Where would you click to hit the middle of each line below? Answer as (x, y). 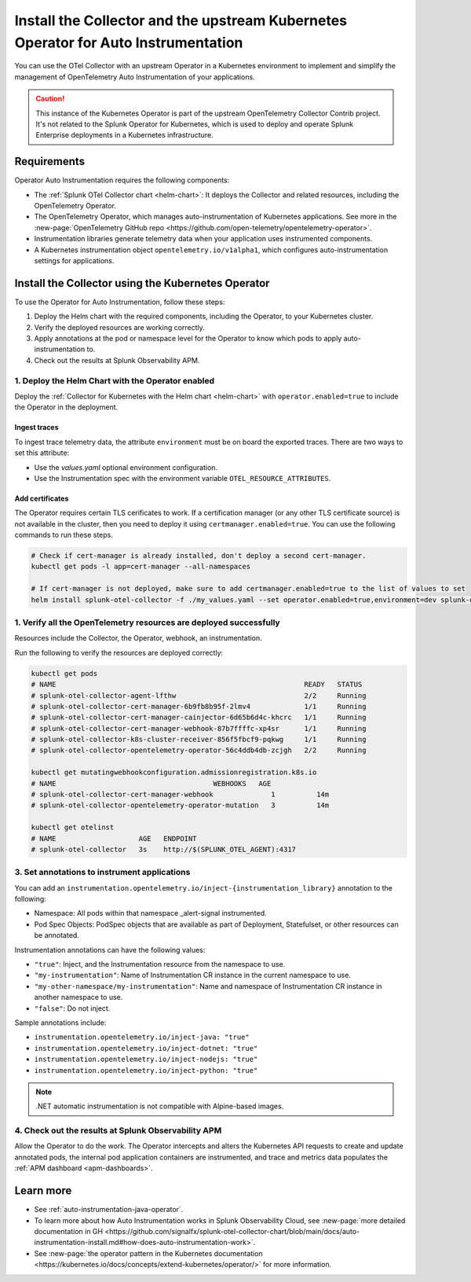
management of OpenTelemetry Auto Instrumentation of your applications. (135, 77)
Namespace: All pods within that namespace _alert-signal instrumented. (150, 913)
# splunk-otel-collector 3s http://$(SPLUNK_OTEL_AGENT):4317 (164, 849)
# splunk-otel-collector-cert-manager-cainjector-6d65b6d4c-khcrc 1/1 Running (199, 718)
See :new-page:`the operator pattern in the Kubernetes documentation (148, 1253)
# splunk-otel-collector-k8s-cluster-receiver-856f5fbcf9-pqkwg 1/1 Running (199, 740)
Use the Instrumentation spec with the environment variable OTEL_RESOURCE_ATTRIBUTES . (183, 478)
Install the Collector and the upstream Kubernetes (181, 20)
